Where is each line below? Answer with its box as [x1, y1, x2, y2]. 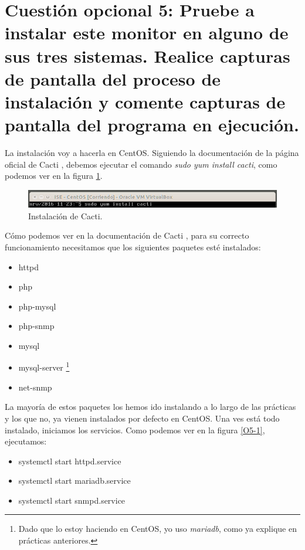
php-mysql [18, 300, 56, 312]
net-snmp [18, 381, 52, 393]
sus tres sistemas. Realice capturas [5, 43, 290, 67]
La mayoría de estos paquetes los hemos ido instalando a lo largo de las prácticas [5, 400, 296, 413]
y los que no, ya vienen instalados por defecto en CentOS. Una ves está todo [5, 412, 280, 424]
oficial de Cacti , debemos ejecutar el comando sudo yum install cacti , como [5, 158, 277, 170]
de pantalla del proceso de [5, 66, 221, 90]
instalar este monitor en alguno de [5, 21, 289, 45]
